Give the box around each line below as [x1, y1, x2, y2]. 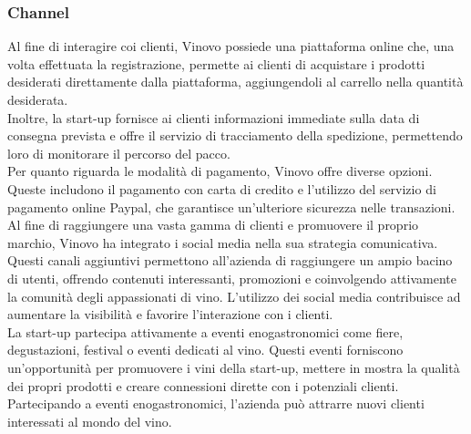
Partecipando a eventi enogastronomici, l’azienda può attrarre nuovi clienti [7, 394, 425, 413]
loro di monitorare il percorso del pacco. [7, 143, 230, 162]
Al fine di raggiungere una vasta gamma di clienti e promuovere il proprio [7, 215, 419, 234]
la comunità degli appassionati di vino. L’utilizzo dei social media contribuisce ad [7, 286, 461, 305]
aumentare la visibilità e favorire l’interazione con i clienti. [7, 305, 333, 324]
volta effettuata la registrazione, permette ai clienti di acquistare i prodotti [7, 54, 425, 73]
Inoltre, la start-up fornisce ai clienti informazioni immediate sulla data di [7, 108, 420, 127]
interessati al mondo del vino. [7, 411, 172, 430]
